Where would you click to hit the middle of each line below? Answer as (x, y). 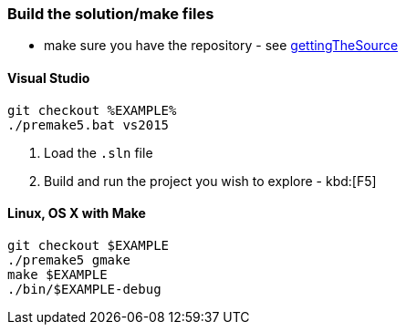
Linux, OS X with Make (77, 213)
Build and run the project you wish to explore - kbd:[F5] (210, 181)
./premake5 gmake (69, 259)
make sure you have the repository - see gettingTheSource (221, 46)
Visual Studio (49, 78)
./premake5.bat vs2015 (88, 124)
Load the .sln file (99, 152)
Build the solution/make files (111, 14)
